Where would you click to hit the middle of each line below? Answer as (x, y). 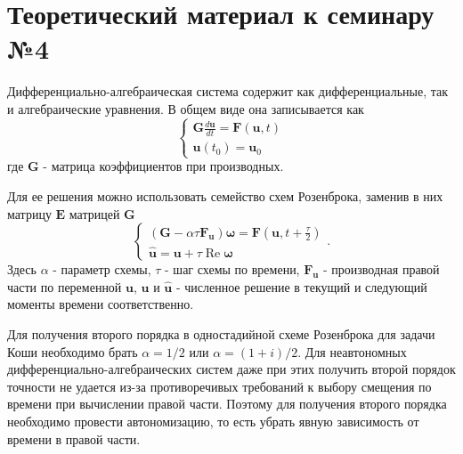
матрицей (94, 213)
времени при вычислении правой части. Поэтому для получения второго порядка (227, 404)
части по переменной (65, 286)
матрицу (29, 213)
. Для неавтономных (352, 351)
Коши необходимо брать (73, 351)
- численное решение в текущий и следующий (301, 286)
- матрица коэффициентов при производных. (163, 166)
